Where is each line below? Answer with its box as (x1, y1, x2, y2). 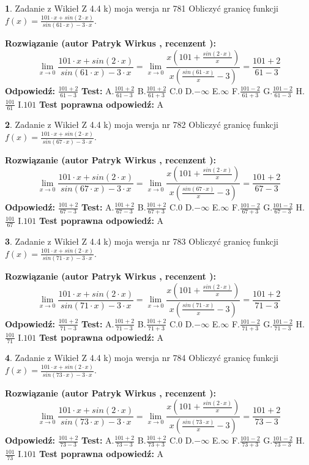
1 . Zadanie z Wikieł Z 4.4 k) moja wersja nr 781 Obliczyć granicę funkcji (5, 2, 278, 14)
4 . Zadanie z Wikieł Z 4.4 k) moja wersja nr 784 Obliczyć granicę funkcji (5, 351, 278, 364)
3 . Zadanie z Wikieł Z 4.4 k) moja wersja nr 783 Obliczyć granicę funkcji (5, 234, 278, 247)
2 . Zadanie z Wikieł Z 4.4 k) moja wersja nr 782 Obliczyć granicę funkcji (5, 118, 278, 131)
